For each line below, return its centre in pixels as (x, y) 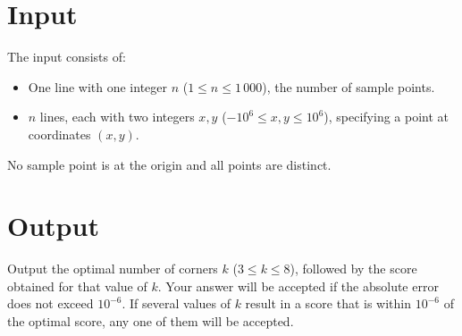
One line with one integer (98, 86)
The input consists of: (67, 57)
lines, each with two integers (117, 117)
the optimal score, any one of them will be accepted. (151, 321)
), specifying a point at (386, 117)
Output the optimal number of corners (113, 269)
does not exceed (50, 303)
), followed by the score (353, 269)
